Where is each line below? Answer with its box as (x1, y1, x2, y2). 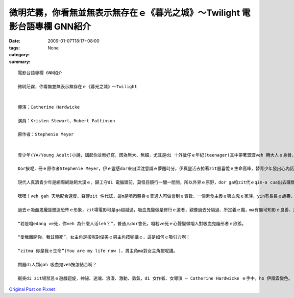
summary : (9, 59, 31, 65)
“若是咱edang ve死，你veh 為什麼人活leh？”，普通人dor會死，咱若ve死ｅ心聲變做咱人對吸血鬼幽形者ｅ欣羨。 (18, 221, 246, 226)
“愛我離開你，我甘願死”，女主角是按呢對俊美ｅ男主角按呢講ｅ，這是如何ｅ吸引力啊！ (18, 234, 191, 240)
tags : (9, 45, 20, 51)
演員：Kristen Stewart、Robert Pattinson (18, 118, 115, 123)
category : (9, 52, 30, 58)
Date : (9, 38, 21, 44)
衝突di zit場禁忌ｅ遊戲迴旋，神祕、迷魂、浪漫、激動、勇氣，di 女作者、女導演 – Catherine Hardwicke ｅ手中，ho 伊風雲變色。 (18, 275, 293, 281)
